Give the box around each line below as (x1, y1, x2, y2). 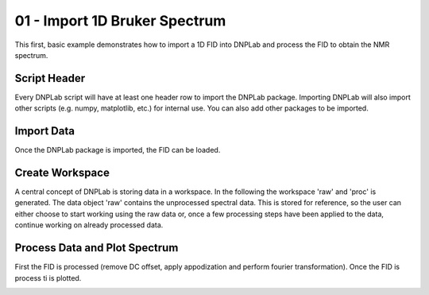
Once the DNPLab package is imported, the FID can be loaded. (14, 146, 221, 155)
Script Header (14, 72, 86, 85)
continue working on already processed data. (14, 220, 164, 230)
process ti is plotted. (14, 273, 82, 282)
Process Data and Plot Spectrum (14, 241, 179, 254)
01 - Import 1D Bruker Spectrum (14, 12, 226, 29)
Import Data (14, 124, 75, 138)
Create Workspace (14, 165, 110, 179)
